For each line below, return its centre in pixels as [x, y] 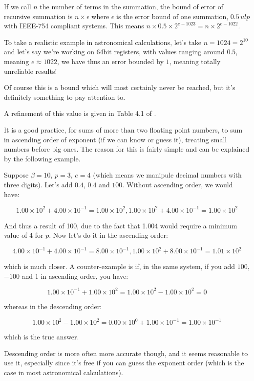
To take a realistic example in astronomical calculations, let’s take [103, 42]
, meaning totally [195, 61]
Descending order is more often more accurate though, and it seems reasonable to [126, 353]
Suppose [16, 175]
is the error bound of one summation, [172, 16]
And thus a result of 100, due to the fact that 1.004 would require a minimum [121, 225]
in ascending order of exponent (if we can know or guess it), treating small [116, 139]
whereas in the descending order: [53, 306]
